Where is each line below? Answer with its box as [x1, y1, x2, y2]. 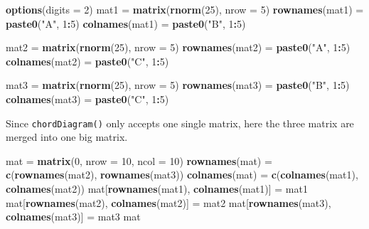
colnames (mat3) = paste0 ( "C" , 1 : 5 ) [6, 91, 169, 106]
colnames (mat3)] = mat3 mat [6, 209, 141, 224]
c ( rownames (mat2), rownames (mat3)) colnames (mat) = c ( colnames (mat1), [6, 167, 358, 182]
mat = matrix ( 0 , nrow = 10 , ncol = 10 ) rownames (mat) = [6, 153, 272, 168]
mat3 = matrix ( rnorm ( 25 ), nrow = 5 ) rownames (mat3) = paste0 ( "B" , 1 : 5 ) [6, 78, 350, 92]
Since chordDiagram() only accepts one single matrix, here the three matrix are [6, 115, 354, 130]
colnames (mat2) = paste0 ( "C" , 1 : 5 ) [6, 53, 169, 68]
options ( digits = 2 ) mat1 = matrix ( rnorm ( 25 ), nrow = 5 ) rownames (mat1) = [6, 2, 364, 16]
